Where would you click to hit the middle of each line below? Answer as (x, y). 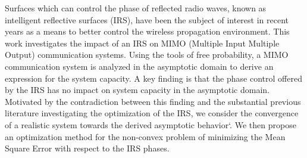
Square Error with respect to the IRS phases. (87, 148)
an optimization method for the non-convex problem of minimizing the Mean (145, 136)
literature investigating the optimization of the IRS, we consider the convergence (152, 113)
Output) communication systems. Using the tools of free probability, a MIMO (147, 55)
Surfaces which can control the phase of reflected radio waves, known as (136, 8)
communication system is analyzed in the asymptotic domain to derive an (139, 66)
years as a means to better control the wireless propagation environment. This (147, 31)
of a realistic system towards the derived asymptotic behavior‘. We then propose (151, 124)
